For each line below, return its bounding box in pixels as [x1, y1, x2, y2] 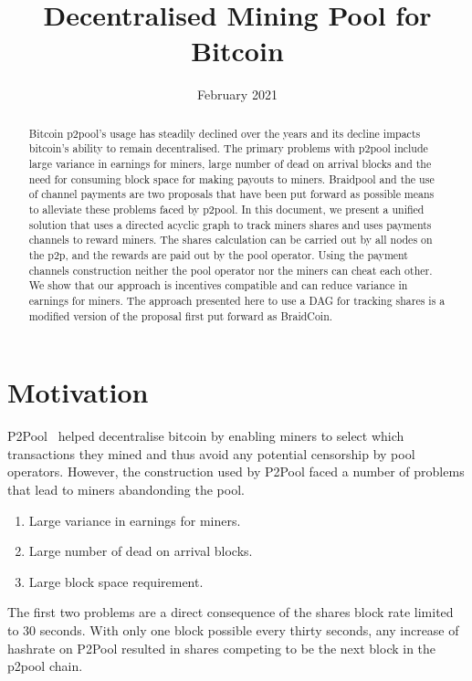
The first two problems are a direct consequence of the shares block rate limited [7, 602, 454, 622]
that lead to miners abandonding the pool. [7, 479, 245, 498]
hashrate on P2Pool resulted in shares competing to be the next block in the [7, 638, 436, 657]
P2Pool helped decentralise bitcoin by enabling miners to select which [7, 426, 404, 445]
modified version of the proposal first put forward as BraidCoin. [28, 308, 333, 323]
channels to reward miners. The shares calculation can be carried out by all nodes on [28, 232, 433, 247]
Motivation [7, 373, 149, 411]
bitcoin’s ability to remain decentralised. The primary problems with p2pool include [28, 141, 428, 156]
